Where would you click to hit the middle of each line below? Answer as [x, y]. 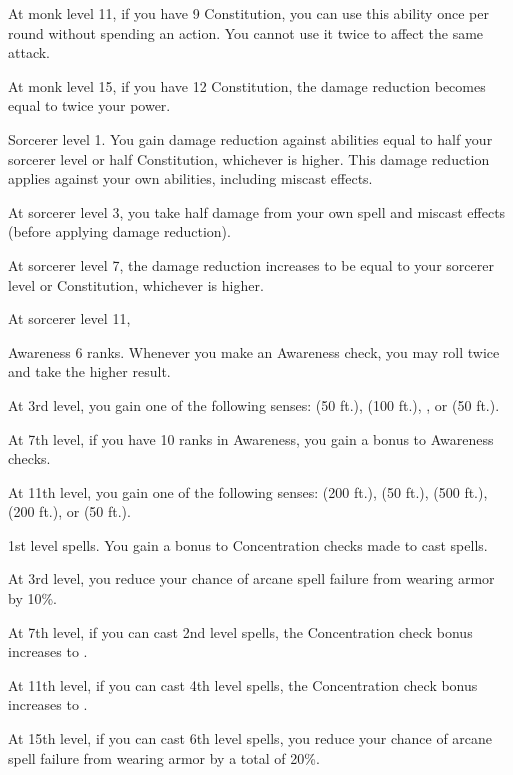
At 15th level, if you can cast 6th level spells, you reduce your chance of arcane [250, 738]
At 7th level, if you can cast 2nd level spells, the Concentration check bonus [240, 631]
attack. [29, 52]
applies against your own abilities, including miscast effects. [190, 178]
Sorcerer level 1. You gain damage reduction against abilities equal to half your [250, 138]
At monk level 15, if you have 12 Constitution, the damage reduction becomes [247, 85]
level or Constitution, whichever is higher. [136, 284]
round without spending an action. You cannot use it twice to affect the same [246, 32]
